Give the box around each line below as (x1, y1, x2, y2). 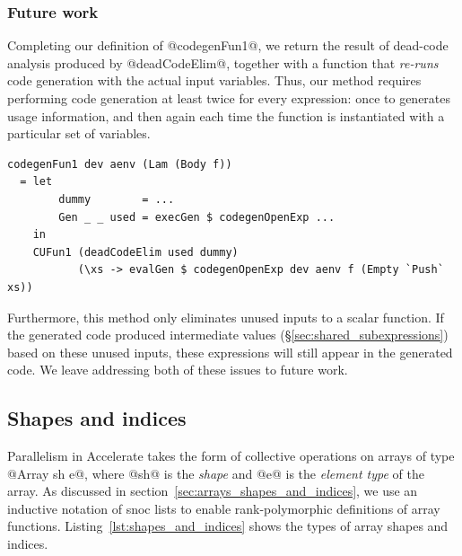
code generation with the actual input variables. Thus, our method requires (7, 71, 422, 90)
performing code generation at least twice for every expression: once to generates (7, 89, 451, 107)
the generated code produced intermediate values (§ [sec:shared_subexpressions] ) (7, 325, 449, 344)
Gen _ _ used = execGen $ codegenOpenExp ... (58, 210, 336, 224)
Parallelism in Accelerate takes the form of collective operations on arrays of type (7, 446, 455, 465)
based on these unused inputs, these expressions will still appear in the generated (7, 342, 453, 361)
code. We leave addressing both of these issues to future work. (7, 360, 348, 379)
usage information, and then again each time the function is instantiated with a (7, 106, 445, 125)
